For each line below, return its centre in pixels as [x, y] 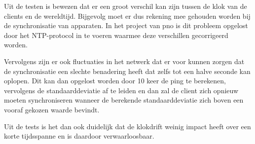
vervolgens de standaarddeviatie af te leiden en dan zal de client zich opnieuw [121, 90]
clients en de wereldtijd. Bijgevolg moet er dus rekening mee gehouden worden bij [127, 16]
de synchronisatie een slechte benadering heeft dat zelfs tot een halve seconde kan [127, 71]
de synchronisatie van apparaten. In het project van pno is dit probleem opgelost [126, 25]
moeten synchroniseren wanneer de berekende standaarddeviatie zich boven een [124, 100]
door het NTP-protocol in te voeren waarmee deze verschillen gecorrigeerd [116, 35]
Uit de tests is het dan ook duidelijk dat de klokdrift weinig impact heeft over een [127, 126]
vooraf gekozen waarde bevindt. [52, 109]
